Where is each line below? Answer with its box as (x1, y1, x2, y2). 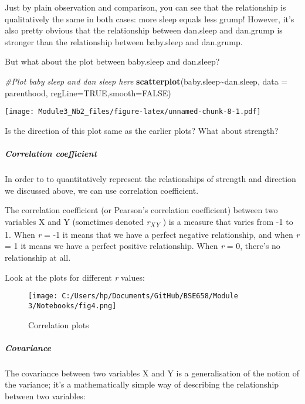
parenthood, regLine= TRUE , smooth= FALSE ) (5, 86, 171, 99)
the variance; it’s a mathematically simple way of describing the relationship (5, 378, 279, 390)
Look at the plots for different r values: (5, 271, 145, 283)
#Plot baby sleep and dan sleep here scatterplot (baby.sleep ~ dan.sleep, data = (5, 75, 288, 87)
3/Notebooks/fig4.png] (28, 301, 117, 310)
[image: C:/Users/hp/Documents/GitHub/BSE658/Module (28, 292, 238, 301)
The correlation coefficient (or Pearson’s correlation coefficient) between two (5, 204, 278, 216)
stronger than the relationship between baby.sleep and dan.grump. (5, 35, 243, 48)
